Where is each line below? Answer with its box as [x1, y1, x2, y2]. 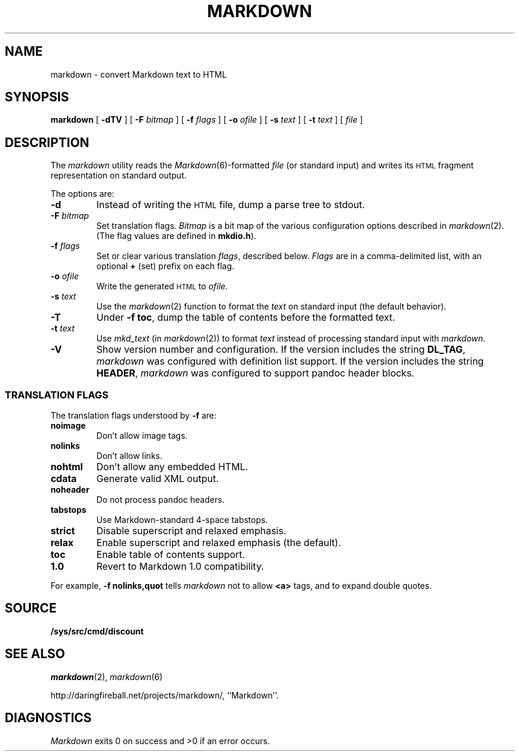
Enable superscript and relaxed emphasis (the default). [96, 537, 341, 549]
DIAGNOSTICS [5, 710, 92, 726]
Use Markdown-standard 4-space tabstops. [96, 515, 268, 525]
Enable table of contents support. [96, 548, 245, 561]
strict [50, 525, 75, 537]
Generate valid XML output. [96, 473, 219, 485]
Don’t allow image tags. [96, 430, 188, 441]
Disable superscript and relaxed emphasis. [96, 525, 286, 537]
